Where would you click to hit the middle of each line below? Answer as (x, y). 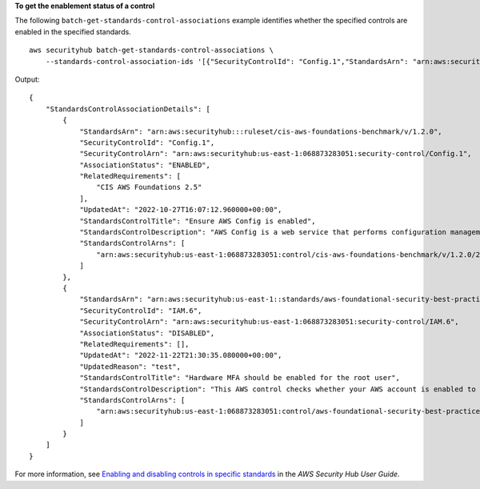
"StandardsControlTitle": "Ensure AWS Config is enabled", (198, 221)
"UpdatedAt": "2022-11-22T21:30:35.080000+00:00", (181, 355)
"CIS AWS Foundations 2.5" (149, 187)
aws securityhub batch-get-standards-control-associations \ (151, 50)
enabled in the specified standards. (73, 31)
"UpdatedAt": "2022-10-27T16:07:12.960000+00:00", (181, 210)
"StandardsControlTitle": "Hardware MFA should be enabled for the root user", (240, 378)
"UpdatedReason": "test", (130, 367)
